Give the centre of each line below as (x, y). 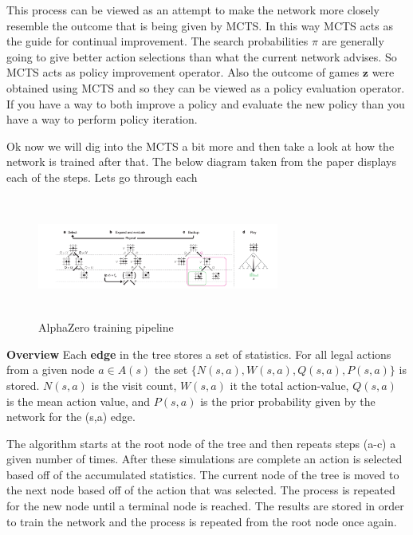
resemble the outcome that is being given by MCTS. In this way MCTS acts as (200, 25)
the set (171, 370)
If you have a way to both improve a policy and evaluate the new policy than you (206, 103)
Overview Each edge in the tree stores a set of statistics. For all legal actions (199, 354)
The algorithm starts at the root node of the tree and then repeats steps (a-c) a (201, 443)
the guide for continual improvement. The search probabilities (157, 41)
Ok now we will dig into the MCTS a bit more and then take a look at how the (201, 146)
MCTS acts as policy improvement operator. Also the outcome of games (183, 72)
